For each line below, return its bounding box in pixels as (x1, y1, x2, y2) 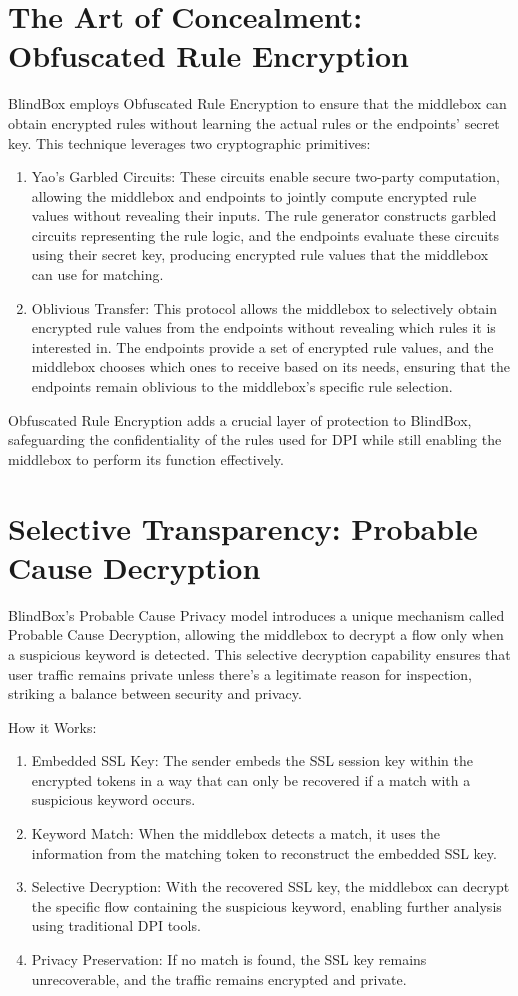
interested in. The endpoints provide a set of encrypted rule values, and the (31, 336, 494, 357)
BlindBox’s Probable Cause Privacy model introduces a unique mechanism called (8, 604, 505, 625)
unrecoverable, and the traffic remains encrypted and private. (31, 968, 407, 989)
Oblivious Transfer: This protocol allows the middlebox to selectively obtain (31, 297, 498, 318)
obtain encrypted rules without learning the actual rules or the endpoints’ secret (8, 112, 500, 133)
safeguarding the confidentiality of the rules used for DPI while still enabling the (8, 429, 502, 450)
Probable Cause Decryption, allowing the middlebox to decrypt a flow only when (8, 624, 504, 645)
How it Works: (8, 716, 97, 737)
